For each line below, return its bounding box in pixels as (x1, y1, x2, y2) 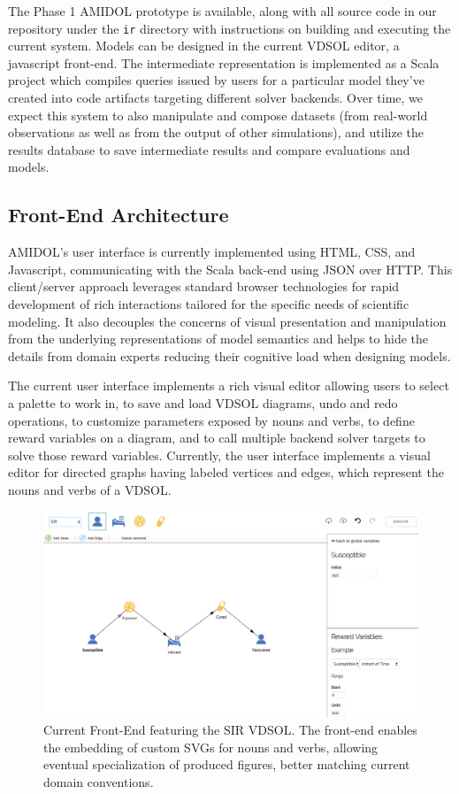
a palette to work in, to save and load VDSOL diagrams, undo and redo (8, 393, 398, 412)
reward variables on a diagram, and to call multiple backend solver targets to (8, 428, 425, 447)
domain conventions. (43, 773, 154, 790)
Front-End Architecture (8, 201, 229, 228)
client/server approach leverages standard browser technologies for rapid (8, 277, 400, 296)
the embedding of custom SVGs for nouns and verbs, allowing (43, 737, 379, 756)
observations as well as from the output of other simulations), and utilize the (8, 123, 424, 142)
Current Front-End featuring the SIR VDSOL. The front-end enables (43, 721, 417, 739)
